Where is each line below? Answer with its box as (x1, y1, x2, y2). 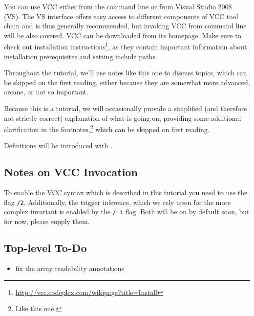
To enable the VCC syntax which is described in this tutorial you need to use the (4, 187, 248, 198)
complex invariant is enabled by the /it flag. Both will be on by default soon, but (4, 206, 250, 217)
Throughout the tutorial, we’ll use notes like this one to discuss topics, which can (4, 68, 247, 78)
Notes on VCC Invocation (4, 164, 138, 180)
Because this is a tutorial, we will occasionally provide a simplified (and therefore (4, 103, 247, 113)
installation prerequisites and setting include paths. (4, 51, 157, 61)
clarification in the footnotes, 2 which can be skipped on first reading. (4, 123, 210, 134)
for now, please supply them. (4, 216, 90, 226)
